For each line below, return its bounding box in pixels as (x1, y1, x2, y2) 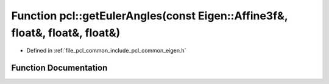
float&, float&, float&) (11, 26, 121, 39)
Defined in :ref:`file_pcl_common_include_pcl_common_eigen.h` (26, 47, 186, 54)
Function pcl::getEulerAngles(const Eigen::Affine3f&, (11, 9, 288, 22)
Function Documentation (11, 63, 108, 73)
